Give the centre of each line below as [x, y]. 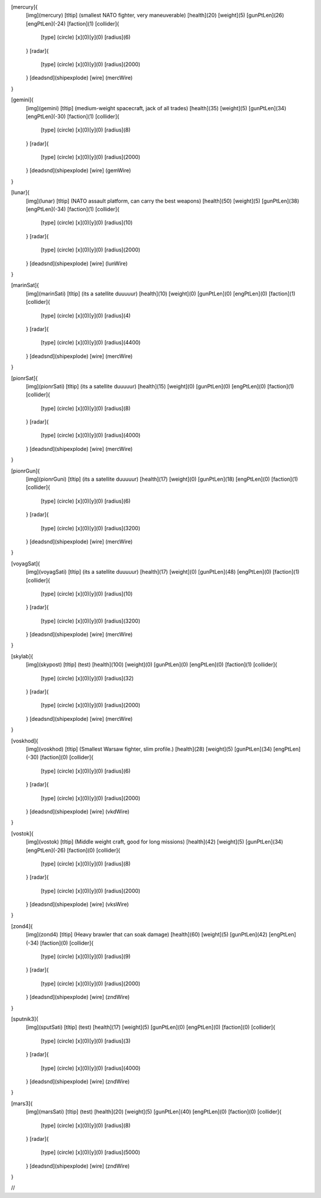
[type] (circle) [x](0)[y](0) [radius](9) [86, 957]
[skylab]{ [22, 656]
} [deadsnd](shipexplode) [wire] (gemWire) [78, 170]
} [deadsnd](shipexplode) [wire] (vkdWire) [78, 811]
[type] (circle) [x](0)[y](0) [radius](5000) [91, 1152]
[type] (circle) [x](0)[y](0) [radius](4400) [91, 343]
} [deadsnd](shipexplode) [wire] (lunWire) [77, 263]
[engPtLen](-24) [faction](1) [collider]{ [73, 23]
